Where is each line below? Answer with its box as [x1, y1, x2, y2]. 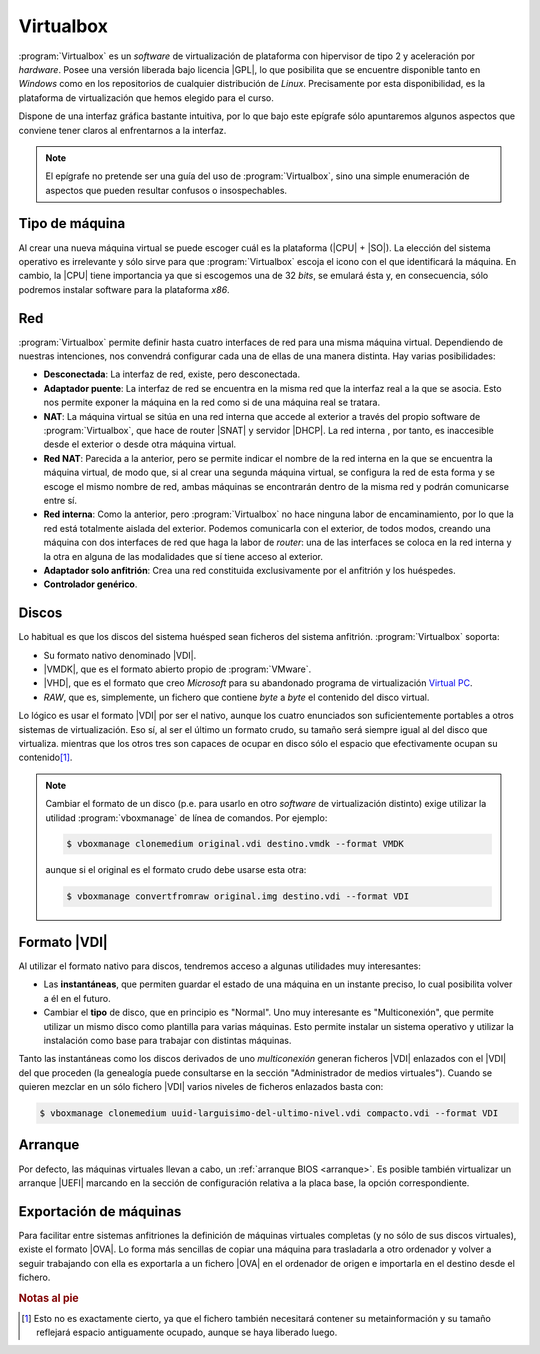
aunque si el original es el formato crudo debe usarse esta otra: [45, 864, 307, 876]
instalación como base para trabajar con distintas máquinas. [43, 1034, 292, 1046]
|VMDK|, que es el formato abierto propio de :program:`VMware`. [43, 663, 312, 675]
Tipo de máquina [18, 215, 126, 232]
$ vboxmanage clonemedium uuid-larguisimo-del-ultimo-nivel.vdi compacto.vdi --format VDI [39, 1108, 499, 1119]
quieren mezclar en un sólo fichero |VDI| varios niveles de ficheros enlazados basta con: [18, 1081, 384, 1093]
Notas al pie [18, 1291, 79, 1305]
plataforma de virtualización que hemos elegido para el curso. [18, 91, 275, 104]
